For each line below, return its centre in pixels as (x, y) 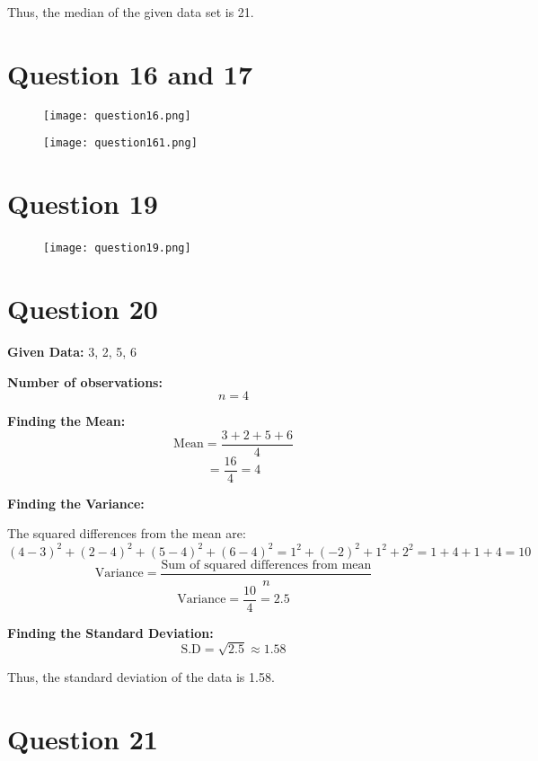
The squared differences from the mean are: (127, 533)
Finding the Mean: (66, 421)
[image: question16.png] (117, 115)
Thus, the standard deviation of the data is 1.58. (141, 676)
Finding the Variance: (76, 503)
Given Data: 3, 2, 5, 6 (72, 351)
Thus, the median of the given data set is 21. (131, 12)
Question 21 (83, 738)
